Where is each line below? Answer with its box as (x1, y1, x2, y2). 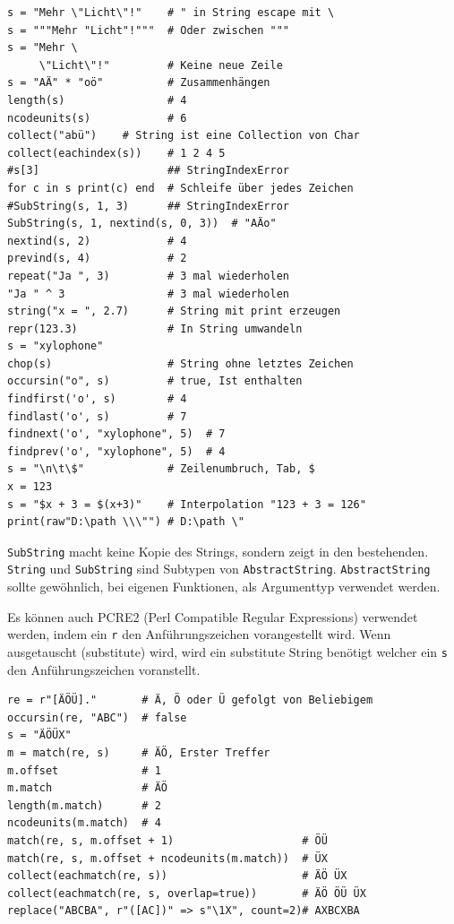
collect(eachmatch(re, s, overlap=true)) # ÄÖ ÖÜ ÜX (7, 886, 366, 900)
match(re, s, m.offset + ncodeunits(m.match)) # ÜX (7, 851, 328, 865)
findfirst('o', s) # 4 (7, 393, 187, 406)
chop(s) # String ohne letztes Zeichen (7, 357, 354, 370)
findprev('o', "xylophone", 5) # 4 (7, 445, 226, 458)
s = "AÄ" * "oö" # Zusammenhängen (7, 76, 270, 90)
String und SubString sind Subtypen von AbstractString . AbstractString (7, 559, 431, 578)
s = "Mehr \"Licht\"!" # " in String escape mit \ (7, 6, 335, 19)
